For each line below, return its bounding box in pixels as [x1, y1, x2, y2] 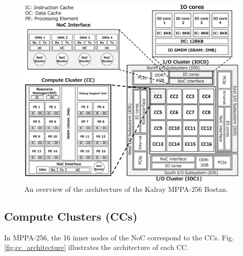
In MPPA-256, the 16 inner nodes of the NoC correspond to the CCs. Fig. [4, 232, 234, 242]
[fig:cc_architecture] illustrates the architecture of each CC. [4, 242, 189, 252]
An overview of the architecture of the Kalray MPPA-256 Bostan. [24, 183, 228, 194]
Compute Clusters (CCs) [4, 208, 138, 224]
